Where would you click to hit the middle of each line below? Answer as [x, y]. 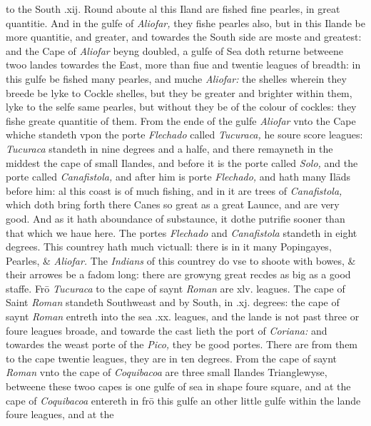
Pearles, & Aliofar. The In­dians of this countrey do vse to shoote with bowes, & [181, 260]
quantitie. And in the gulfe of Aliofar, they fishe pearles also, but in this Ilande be [185, 22]
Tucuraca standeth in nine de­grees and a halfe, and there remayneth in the [169, 148]
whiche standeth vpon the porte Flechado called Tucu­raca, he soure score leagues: [184, 135]
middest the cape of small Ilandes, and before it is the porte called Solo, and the [182, 162]
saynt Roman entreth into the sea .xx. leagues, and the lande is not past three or [183, 316]
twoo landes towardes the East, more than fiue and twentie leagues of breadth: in [183, 65]
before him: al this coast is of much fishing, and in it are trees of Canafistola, [174, 190]
